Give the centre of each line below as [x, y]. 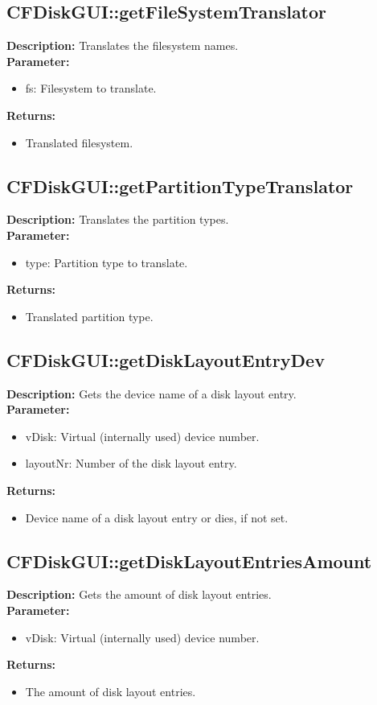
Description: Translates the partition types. [118, 219]
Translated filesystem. [79, 142]
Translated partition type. [89, 316]
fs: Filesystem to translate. [91, 88]
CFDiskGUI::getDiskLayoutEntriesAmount [189, 561]
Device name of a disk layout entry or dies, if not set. [157, 517]
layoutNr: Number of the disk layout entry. [131, 463]
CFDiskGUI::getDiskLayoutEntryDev [166, 359]
